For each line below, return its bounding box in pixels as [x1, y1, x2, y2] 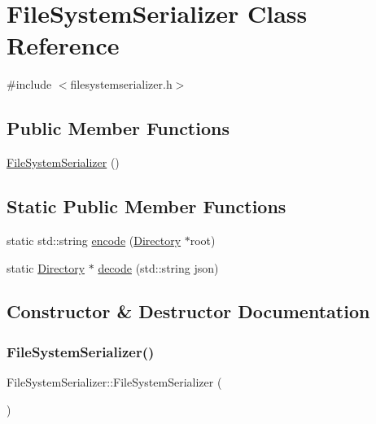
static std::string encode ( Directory [7, 231, 181, 248]
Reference [7, 28, 120, 62]
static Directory [7, 259, 85, 276]
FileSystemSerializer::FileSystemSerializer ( [7, 374, 222, 391]
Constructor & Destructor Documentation [7, 299, 370, 324]
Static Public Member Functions [7, 194, 286, 219]
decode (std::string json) [98, 259, 219, 276]
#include [7, 76, 52, 93]
